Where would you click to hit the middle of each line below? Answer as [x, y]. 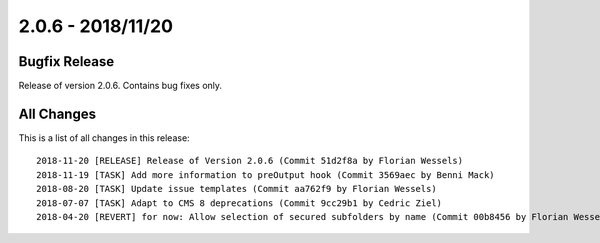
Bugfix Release [66, 61]
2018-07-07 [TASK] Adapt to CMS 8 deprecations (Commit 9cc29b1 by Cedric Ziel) [239, 203]
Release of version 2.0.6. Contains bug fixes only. [120, 86]
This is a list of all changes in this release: [104, 137]
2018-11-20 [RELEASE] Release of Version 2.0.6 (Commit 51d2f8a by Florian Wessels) [250, 161]
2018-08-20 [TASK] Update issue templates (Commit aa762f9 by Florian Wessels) [236, 189]
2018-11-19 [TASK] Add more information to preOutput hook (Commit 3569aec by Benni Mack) [265, 174]
